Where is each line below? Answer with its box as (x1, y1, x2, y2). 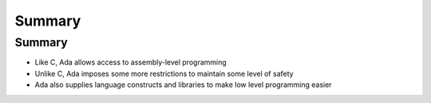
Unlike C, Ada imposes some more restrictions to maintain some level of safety (34, 69, 295, 78)
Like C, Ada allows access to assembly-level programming (34, 57, 227, 67)
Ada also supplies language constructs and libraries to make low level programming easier (34, 80, 332, 89)
